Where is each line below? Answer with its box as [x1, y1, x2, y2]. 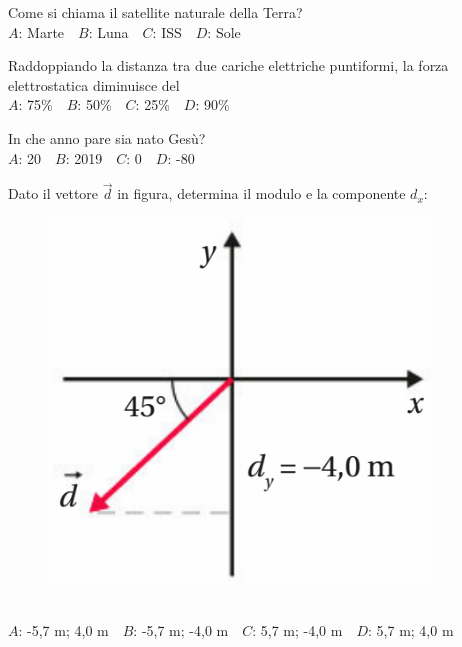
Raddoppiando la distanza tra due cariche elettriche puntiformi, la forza [8, 55, 449, 76]
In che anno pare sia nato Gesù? [8, 127, 206, 148]
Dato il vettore [8, 183, 99, 204]
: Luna [88, 21, 129, 42]
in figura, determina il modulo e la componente [117, 183, 406, 204]
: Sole [207, 21, 241, 42]
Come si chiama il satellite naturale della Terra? [8, 2, 303, 22]
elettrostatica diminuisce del [8, 74, 180, 95]
